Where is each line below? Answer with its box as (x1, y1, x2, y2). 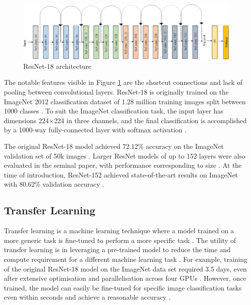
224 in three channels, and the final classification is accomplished (54, 115, 247, 125)
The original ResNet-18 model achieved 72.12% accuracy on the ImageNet (4, 141, 224, 151)
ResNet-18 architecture (23, 61, 92, 71)
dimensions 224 (4, 115, 49, 125)
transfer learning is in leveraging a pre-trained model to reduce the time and (4, 244, 231, 255)
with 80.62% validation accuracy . (4, 179, 104, 189)
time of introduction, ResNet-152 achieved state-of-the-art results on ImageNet (4, 169, 238, 179)
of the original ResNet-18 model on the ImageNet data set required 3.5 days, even (4, 263, 247, 273)
